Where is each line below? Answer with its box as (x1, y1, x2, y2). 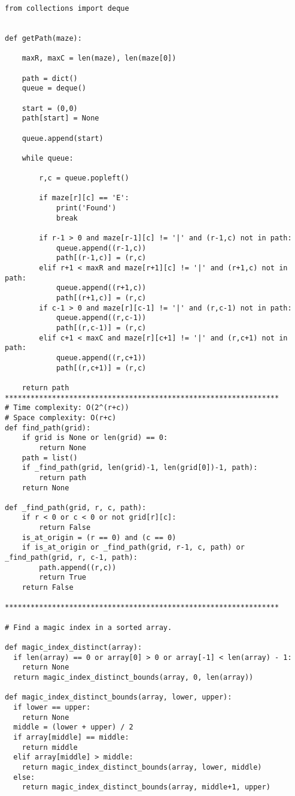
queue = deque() (22, 84, 87, 93)
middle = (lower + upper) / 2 (13, 723, 133, 732)
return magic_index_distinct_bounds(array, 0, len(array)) (13, 673, 254, 682)
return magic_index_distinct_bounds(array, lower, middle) (22, 762, 262, 771)
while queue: (22, 153, 74, 162)
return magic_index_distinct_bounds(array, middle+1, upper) (22, 783, 270, 792)
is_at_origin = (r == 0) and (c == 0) (22, 533, 177, 542)
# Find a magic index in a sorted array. (5, 623, 172, 632)
